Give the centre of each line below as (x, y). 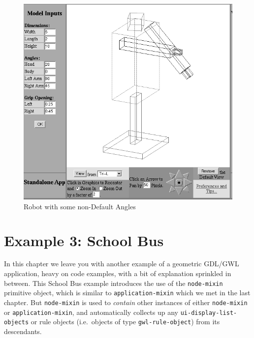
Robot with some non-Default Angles (80, 206)
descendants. (23, 331)
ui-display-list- (209, 313)
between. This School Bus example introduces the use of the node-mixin (113, 283)
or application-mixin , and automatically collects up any (91, 312)
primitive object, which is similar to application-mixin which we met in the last (127, 293)
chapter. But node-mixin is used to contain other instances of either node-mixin (126, 302)
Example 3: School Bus (84, 240)
